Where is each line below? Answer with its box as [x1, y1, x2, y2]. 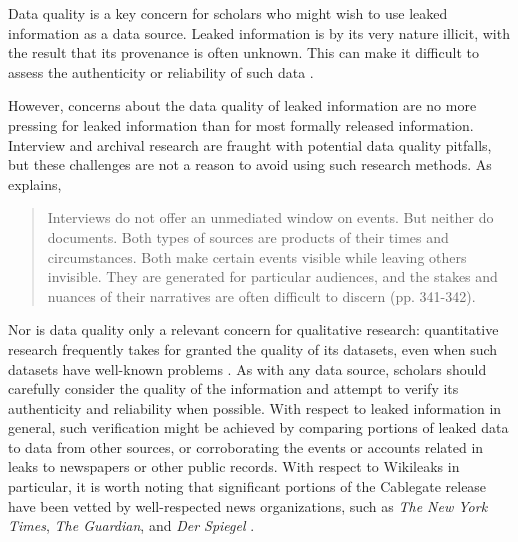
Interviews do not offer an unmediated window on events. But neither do [47, 207, 494, 228]
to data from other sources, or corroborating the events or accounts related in [8, 436, 484, 457]
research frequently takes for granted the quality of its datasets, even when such [8, 338, 498, 359]
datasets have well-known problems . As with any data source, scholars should [8, 358, 487, 379]
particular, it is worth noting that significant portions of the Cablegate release [8, 476, 487, 497]
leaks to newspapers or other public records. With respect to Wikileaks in [8, 456, 460, 477]
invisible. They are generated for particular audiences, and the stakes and [47, 266, 498, 287]
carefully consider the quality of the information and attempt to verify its [8, 378, 459, 399]
